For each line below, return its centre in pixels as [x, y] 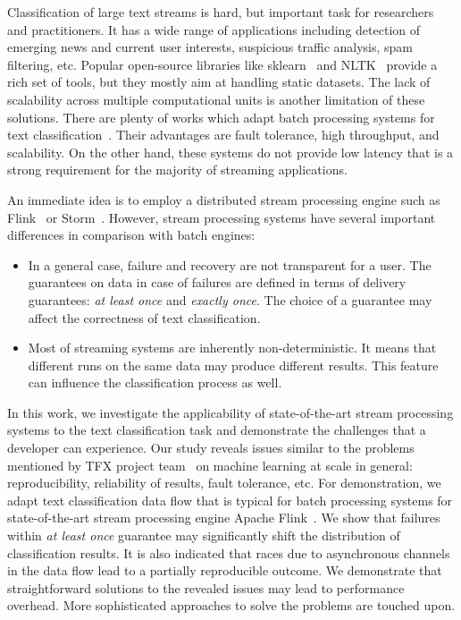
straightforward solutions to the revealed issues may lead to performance [206, 587]
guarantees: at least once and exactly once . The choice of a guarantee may [230, 299]
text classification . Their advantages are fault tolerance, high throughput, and [223, 135]
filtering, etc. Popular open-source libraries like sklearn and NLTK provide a [222, 64]
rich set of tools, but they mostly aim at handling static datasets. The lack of [219, 82]
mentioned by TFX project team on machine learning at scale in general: [210, 465]
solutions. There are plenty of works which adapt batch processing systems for [221, 117]
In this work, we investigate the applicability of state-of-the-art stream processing [230, 412]
